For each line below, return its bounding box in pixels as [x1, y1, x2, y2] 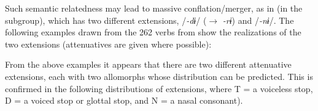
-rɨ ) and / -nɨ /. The [222, 13, 294, 26]
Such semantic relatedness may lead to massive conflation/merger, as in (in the [5, 2, 303, 14]
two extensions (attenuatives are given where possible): [5, 37, 212, 50]
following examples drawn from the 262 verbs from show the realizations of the [5, 26, 301, 38]
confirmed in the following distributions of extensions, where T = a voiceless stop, [5, 82, 313, 95]
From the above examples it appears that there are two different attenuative [5, 58, 292, 71]
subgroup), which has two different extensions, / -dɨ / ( [5, 13, 207, 26]
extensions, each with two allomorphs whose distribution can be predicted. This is [5, 70, 313, 82]
